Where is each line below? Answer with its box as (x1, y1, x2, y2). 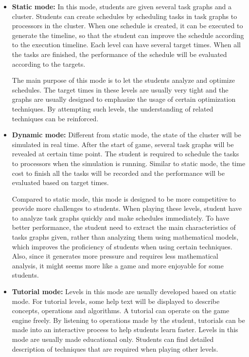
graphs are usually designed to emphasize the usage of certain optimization (12, 94, 236, 104)
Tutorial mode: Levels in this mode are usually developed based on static (12, 286, 236, 297)
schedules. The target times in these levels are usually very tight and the (12, 84, 229, 94)
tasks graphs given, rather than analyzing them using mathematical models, (12, 232, 239, 242)
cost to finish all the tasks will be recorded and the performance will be (12, 168, 225, 178)
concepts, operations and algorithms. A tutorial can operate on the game (12, 305, 230, 316)
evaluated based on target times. (12, 177, 109, 188)
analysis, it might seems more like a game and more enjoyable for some (12, 260, 224, 270)
